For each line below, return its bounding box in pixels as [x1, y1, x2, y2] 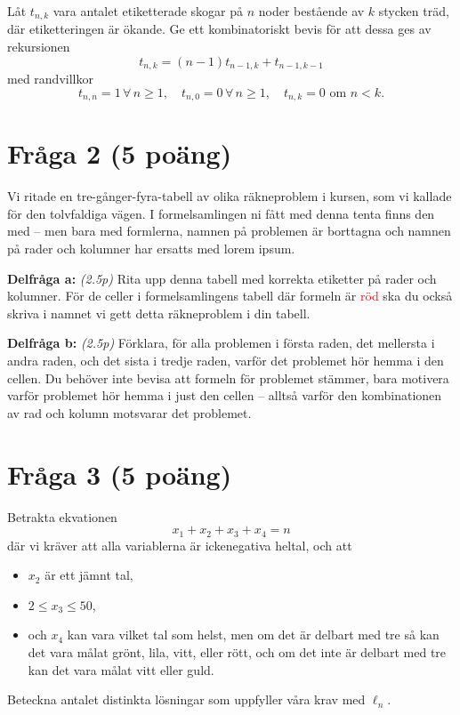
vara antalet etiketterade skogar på [52, 2, 244, 20]
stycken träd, [378, 2, 449, 20]
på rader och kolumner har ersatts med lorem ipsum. [7, 239, 295, 258]
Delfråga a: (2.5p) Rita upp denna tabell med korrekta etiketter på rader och [7, 269, 437, 287]
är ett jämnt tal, [44, 566, 133, 584]
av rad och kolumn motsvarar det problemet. [7, 403, 252, 422]
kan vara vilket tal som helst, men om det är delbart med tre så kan [67, 625, 440, 644]
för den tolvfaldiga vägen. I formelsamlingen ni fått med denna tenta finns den [7, 204, 435, 222]
